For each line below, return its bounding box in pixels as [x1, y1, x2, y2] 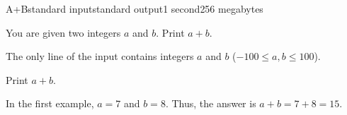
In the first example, [6, 96, 94, 111]
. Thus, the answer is [165, 96, 256, 111]
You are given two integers [6, 25, 121, 40]
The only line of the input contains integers [6, 49, 194, 63]
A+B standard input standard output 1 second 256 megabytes [6, 1, 263, 16]
